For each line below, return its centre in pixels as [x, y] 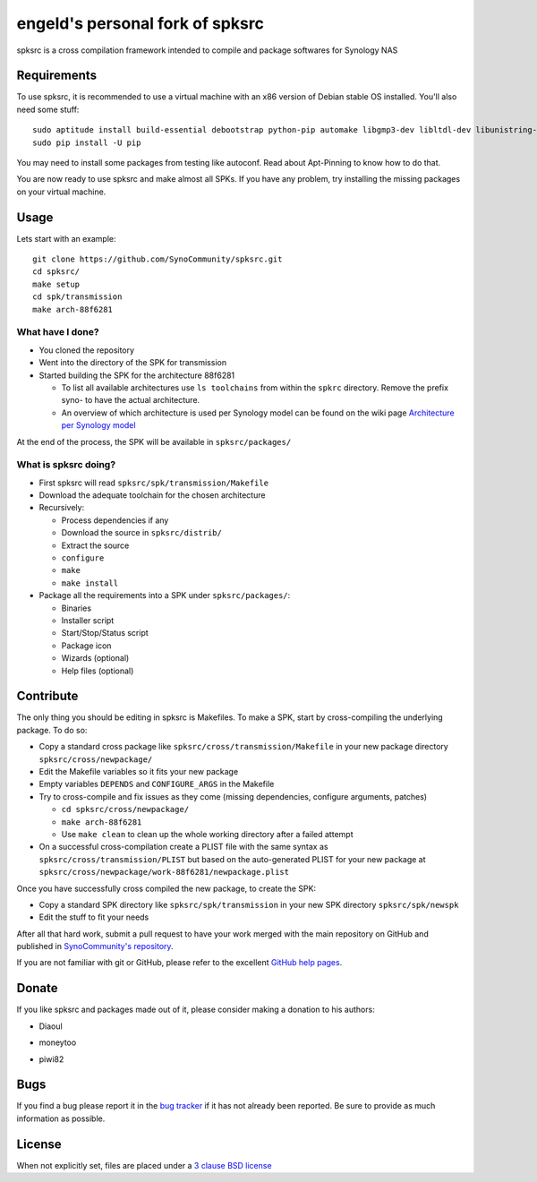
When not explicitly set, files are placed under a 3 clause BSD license [144, 1165]
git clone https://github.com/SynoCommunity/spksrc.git [158, 259]
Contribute [47, 696]
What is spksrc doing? [66, 465]
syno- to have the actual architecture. [131, 400]
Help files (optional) [98, 671]
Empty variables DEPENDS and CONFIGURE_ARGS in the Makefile [157, 784]
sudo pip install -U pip [87, 142]
